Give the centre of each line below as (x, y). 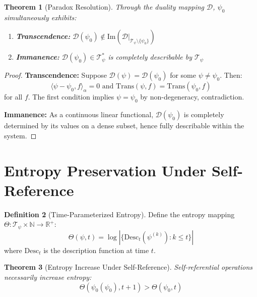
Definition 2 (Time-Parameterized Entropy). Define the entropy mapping (119, 214)
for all (13, 97)
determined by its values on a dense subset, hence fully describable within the (124, 126)
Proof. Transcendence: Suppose (55, 75)
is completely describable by (150, 57)
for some (183, 75)
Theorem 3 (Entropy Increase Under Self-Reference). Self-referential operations (128, 267)
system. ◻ (20, 135)
